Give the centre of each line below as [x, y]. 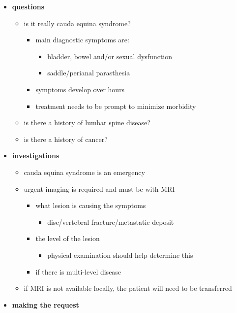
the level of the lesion [68, 238]
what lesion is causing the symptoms [91, 205]
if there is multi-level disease [78, 271]
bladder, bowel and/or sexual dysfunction [110, 56]
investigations [36, 156]
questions [28, 6]
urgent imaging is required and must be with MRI [99, 189]
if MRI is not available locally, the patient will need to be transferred [128, 288]
